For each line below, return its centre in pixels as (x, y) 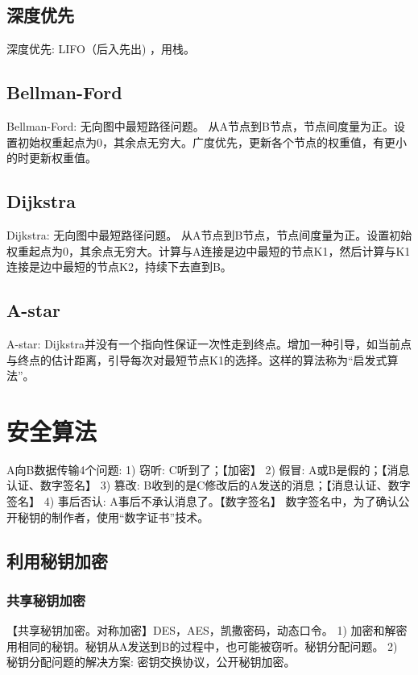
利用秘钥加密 (57, 560)
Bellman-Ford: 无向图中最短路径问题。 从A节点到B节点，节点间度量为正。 (200, 126)
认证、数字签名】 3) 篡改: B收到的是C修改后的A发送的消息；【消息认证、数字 (209, 485)
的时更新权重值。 (52, 158)
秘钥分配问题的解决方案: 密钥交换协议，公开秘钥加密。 (151, 662)
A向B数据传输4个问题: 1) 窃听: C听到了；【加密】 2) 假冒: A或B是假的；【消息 (208, 469)
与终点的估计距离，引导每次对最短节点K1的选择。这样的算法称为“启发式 (197, 359)
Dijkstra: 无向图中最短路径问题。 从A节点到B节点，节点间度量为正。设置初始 (209, 234)
